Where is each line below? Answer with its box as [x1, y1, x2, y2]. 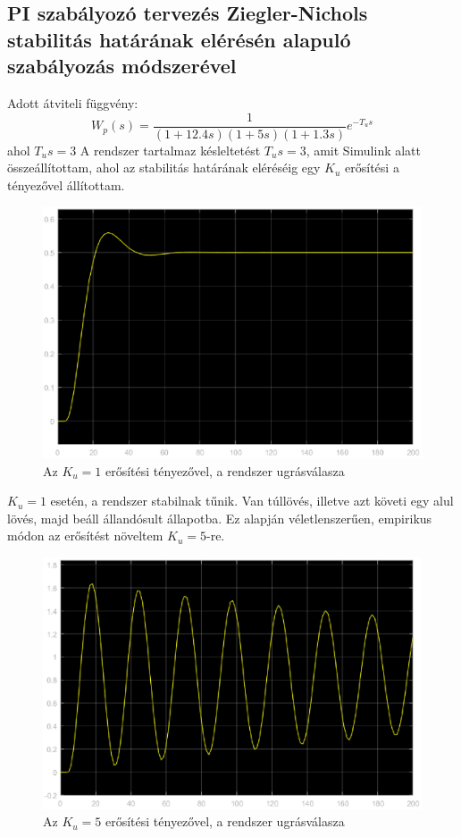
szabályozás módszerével [7, 52, 237, 80]
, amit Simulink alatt [306, 140, 422, 159]
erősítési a [345, 158, 399, 177]
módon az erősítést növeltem [7, 526, 163, 545]
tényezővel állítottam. [7, 175, 125, 194]
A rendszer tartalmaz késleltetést [80, 140, 261, 159]
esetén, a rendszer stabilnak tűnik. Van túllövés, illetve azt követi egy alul [50, 491, 454, 510]
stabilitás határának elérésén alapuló [7, 25, 351, 53]
